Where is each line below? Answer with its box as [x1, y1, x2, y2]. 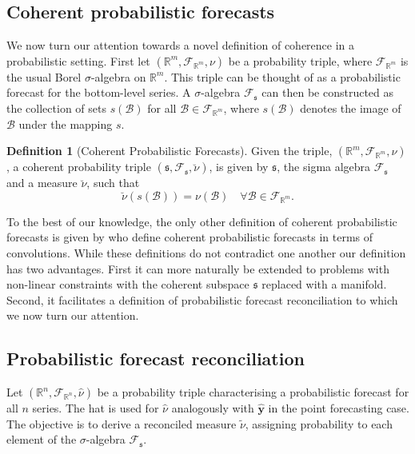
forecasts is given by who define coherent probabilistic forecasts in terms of [6, 229, 373, 245]
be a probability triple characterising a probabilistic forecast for [97, 384, 409, 400]
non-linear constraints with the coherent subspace [6, 276, 249, 293]
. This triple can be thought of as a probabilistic [164, 68, 401, 85]
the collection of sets [6, 99, 106, 116]
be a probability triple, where [228, 52, 373, 69]
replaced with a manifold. [261, 276, 387, 293]
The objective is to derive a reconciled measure [6, 415, 237, 432]
